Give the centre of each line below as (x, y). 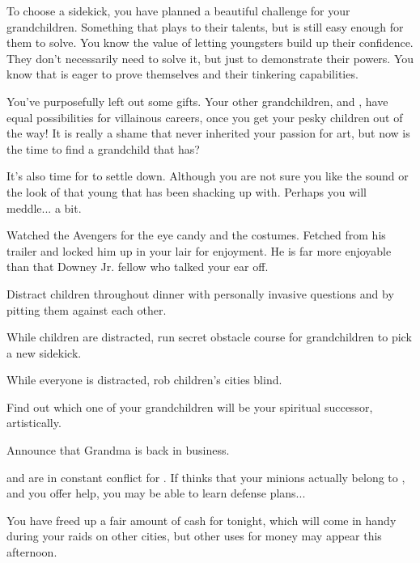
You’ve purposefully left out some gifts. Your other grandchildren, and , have (197, 101)
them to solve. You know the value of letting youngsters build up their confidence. (210, 42)
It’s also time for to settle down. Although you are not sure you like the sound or (208, 176)
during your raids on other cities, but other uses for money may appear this (194, 536)
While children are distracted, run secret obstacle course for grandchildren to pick (209, 337)
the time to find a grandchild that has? (103, 148)
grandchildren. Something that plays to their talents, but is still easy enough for (205, 26)
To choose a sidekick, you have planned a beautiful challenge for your (178, 11)
